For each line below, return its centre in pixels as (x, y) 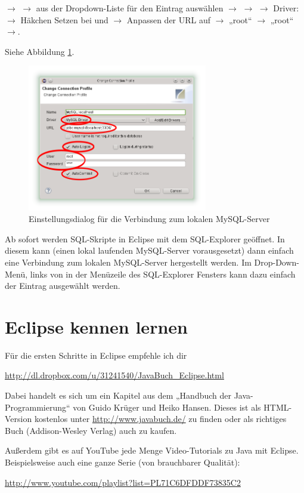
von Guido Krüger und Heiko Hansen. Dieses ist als (167, 407)
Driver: (286, 8)
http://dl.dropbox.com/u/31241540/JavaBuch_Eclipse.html (114, 375)
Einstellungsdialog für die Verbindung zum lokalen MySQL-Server (149, 219)
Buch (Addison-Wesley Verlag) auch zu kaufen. (91, 430)
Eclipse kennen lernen (96, 326)
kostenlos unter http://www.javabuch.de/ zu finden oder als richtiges (160, 419)
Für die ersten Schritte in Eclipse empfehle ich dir (96, 355)
